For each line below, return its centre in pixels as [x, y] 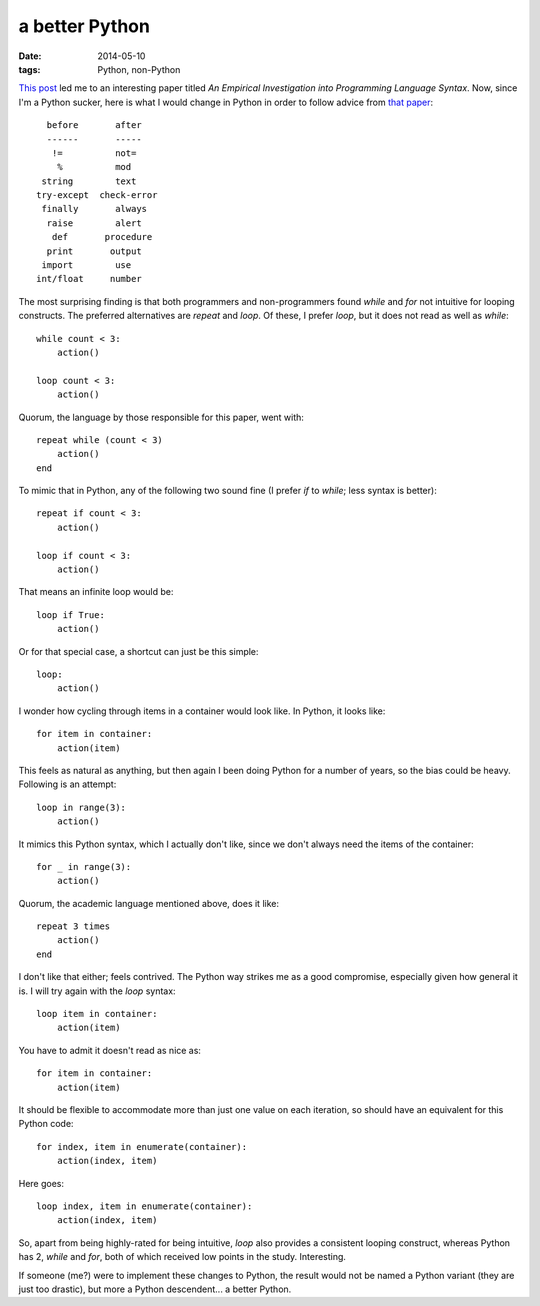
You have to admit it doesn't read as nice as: [110, 1050]
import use [86, 265]
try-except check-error [97, 195]
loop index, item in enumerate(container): [144, 1206]
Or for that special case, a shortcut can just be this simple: [138, 651]
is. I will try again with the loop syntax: [97, 991]
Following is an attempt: [67, 784]
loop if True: [70, 614]
